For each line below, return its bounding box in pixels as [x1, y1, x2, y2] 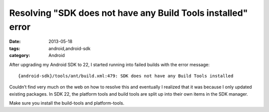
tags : [9, 45, 20, 52]
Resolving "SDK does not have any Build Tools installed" [9, 7, 248, 18]
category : [9, 53, 30, 58]
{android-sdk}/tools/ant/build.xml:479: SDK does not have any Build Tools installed [18, 73, 234, 79]
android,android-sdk [48, 45, 91, 52]
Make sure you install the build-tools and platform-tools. [9, 100, 125, 106]
